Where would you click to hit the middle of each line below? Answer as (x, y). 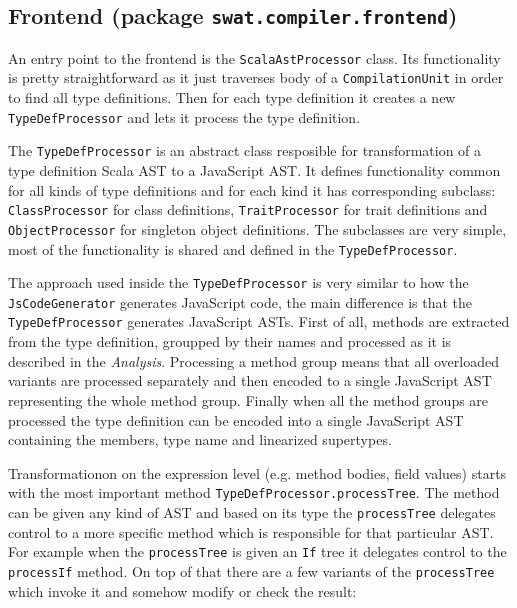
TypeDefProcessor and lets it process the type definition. (184, 116)
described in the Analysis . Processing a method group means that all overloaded (253, 360)
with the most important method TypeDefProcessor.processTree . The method (254, 492)
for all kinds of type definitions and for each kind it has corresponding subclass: (252, 189)
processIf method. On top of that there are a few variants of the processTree (251, 570)
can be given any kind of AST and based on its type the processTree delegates (252, 511)
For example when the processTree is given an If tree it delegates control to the (257, 551)
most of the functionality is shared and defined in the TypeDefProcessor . (233, 248)
